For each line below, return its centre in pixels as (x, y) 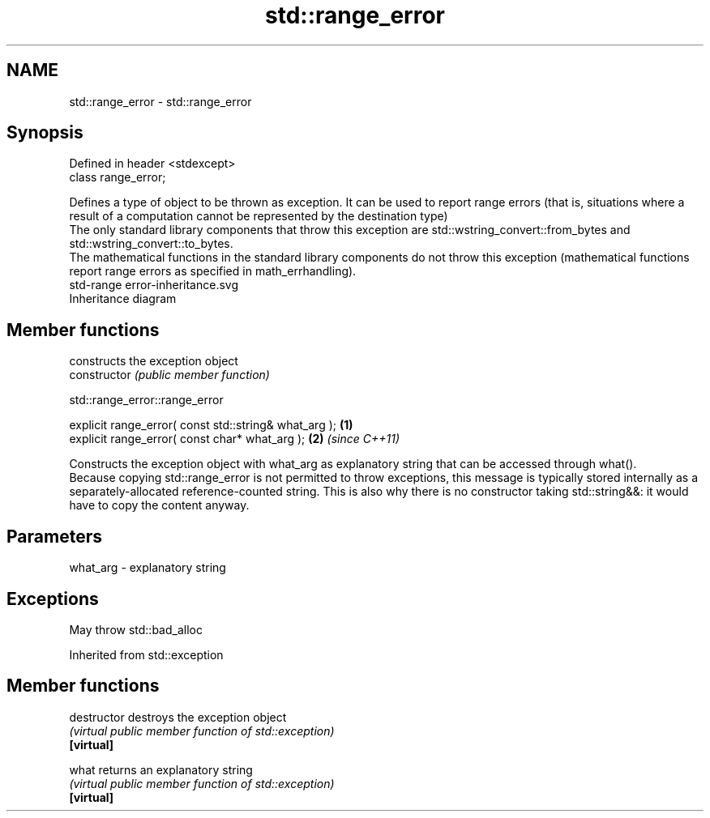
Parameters (54, 536)
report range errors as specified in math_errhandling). (213, 271)
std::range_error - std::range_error (160, 101)
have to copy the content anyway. (159, 505)
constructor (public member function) (169, 375)
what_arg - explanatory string (148, 568)
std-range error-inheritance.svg (154, 285)
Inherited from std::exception (146, 654)
